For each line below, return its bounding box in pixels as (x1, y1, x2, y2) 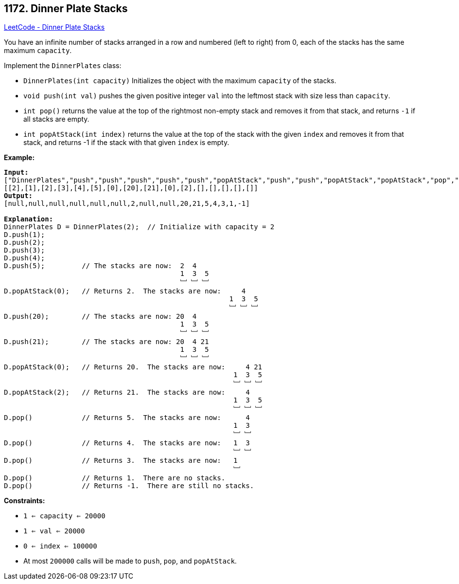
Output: (4, 192, 33, 200)
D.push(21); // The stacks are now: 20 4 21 (4, 338, 209, 346)
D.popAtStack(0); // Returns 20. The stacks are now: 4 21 (4, 363, 263, 371)
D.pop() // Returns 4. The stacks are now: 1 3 (4, 439, 250, 447)
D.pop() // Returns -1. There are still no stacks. (4, 482, 254, 490)
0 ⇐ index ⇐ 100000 (23, 542, 97, 550)
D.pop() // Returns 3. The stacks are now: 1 (4, 456, 238, 465)
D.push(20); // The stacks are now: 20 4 (4, 312, 197, 321)
